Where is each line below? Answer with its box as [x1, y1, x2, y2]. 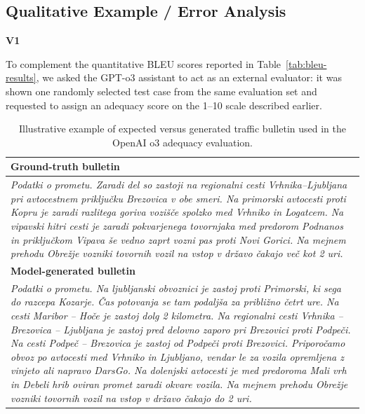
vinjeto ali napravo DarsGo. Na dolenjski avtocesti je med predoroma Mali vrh [11, 363, 347, 378]
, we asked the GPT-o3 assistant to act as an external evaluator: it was [36, 70, 342, 85]
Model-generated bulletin [11, 263, 135, 278]
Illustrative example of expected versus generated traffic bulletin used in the [19, 121, 346, 136]
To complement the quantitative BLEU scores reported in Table [6, 56, 281, 71]
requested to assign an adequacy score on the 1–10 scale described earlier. [6, 97, 322, 112]
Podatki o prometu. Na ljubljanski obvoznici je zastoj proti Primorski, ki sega [11, 280, 342, 295]
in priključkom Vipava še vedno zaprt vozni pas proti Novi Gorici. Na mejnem [11, 232, 346, 247]
